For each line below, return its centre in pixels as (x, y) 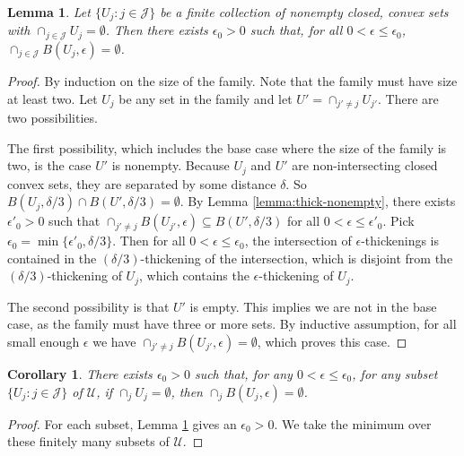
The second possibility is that (88, 306)
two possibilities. (53, 117)
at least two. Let (53, 98)
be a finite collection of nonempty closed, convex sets (304, 12)
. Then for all (149, 241)
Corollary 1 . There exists (80, 374)
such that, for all (296, 30)
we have (114, 342)
